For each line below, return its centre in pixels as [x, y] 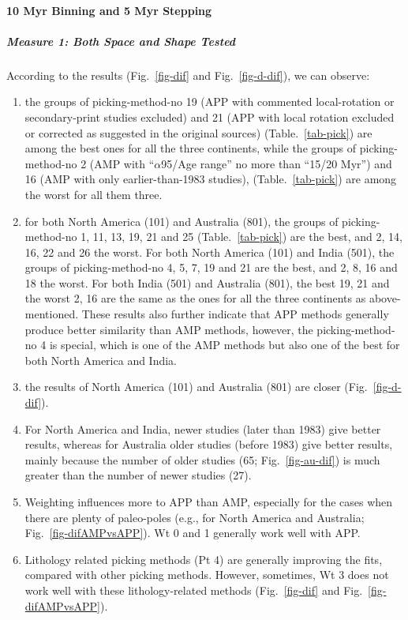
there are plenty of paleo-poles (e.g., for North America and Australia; [195, 517]
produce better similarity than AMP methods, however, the [169, 329]
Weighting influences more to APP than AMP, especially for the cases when [209, 502]
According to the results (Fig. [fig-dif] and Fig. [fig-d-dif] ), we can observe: [188, 75]
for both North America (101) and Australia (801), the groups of [182, 221]
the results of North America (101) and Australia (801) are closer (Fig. [196, 387]
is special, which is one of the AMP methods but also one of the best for [225, 345]
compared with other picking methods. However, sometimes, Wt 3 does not [207, 575]
